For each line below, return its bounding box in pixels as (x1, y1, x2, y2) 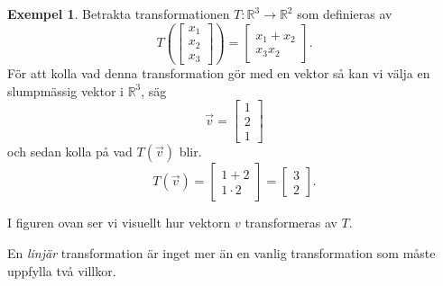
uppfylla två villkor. (7, 261, 116, 280)
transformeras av (245, 213, 337, 232)
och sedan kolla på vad (7, 142, 133, 161)
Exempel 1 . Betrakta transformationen (7, 4, 230, 22)
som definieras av (297, 4, 392, 22)
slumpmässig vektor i (7, 81, 124, 100)
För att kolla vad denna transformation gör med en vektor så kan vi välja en (7, 64, 430, 83)
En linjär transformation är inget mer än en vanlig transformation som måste (7, 244, 436, 262)
